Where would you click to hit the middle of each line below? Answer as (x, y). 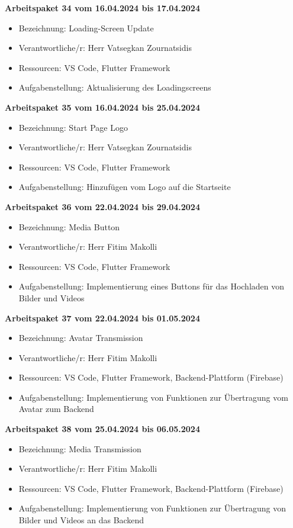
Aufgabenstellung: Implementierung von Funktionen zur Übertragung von (152, 508)
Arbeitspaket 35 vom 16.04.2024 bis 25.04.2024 (102, 107)
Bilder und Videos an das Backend (81, 520)
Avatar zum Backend (56, 409)
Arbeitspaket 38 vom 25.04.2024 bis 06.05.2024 (102, 429)
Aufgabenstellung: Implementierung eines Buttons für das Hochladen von (152, 286)
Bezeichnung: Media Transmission (80, 448)
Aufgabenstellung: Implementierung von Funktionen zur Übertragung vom (153, 397)
